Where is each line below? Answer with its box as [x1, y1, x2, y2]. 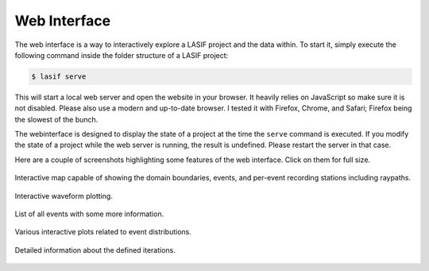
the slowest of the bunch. [14, 114, 99, 124]
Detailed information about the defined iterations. [14, 245, 176, 254]
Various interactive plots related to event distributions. [14, 227, 192, 237]
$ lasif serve [31, 72, 87, 81]
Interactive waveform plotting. [14, 191, 113, 200]
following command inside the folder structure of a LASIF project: [14, 50, 229, 60]
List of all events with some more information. [14, 209, 164, 219]
